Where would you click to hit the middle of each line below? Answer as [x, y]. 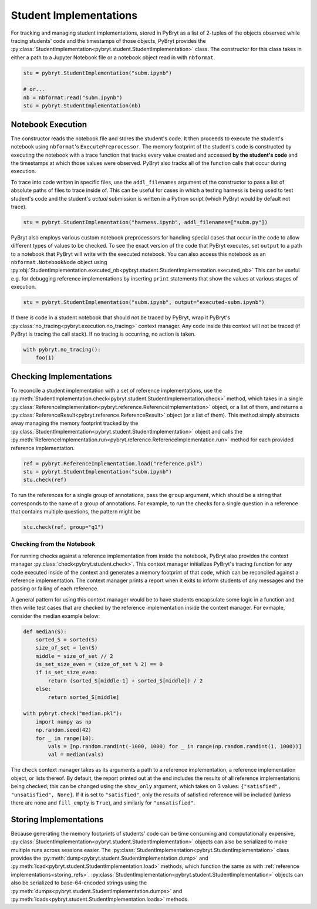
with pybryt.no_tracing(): [62, 349]
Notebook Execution [49, 124]
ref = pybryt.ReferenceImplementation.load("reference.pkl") [113, 463]
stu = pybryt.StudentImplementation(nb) [82, 106]
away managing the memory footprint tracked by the [75, 423]
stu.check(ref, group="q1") [63, 527]
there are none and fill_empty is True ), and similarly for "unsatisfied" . [103, 802]
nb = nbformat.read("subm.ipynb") [73, 97]
